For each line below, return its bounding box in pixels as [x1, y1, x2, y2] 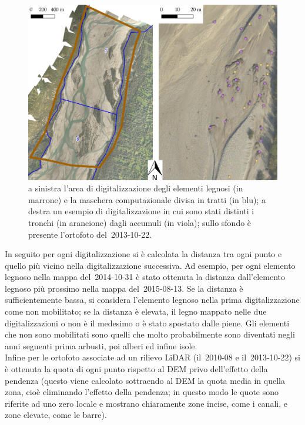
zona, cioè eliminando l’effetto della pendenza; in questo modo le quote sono [5, 386, 279, 398]
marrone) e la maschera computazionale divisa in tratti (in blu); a [28, 193, 266, 205]
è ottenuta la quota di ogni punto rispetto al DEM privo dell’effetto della [5, 363, 268, 375]
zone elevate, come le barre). [5, 409, 107, 421]
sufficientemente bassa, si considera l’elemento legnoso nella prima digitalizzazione [5, 294, 300, 306]
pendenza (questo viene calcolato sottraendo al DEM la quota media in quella [5, 374, 285, 386]
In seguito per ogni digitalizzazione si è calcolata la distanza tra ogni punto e [5, 248, 282, 260]
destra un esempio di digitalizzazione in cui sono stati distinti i [28, 205, 254, 217]
